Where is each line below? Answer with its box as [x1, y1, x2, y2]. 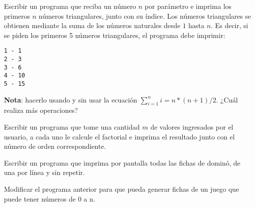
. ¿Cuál [216, 94, 238, 104]
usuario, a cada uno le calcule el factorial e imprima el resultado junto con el [4, 131, 235, 141]
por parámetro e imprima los [144, 1, 231, 11]
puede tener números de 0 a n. [4, 193, 95, 204]
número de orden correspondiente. [4, 141, 106, 151]
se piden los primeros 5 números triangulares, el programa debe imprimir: [4, 30, 226, 40]
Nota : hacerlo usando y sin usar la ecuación [4, 94, 138, 104]
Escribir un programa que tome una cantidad [4, 122, 140, 132]
